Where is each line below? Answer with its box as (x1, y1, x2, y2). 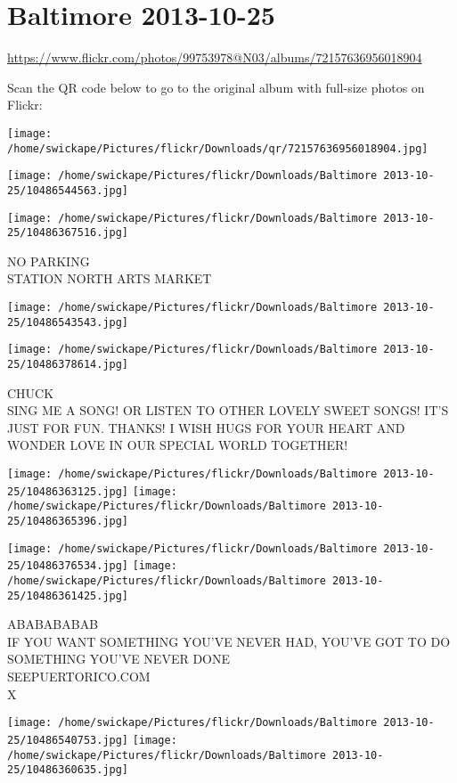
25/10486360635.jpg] (7, 763, 129, 777)
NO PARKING (7, 251, 90, 270)
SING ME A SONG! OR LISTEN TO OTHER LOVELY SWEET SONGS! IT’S (7, 401, 449, 420)
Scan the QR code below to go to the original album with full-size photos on (7, 77, 425, 96)
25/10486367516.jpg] (7, 226, 129, 240)
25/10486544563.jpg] (7, 184, 129, 197)
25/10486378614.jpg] (7, 358, 129, 371)
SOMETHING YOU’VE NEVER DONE (7, 649, 230, 668)
